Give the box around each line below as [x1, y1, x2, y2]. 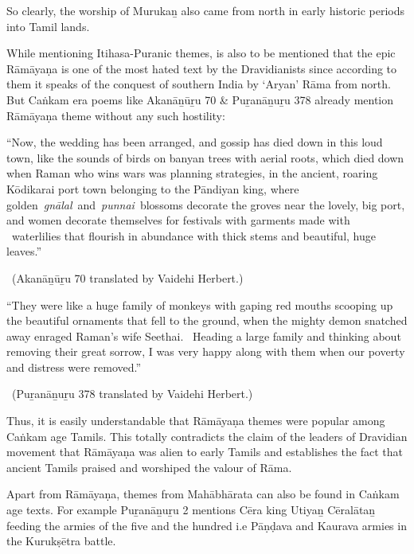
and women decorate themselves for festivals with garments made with [6, 212, 350, 228]
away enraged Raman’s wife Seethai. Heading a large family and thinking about [6, 327, 401, 344]
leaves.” [6, 243, 42, 259]
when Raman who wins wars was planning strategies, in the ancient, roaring [6, 165, 378, 181]
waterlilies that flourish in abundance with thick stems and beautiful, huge [11, 227, 376, 244]
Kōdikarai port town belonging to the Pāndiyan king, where [6, 180, 299, 197]
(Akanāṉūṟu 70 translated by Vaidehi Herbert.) [11, 269, 244, 286]
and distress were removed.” [6, 358, 142, 375]
